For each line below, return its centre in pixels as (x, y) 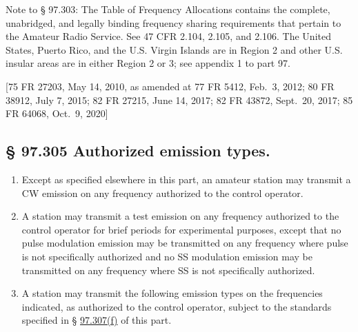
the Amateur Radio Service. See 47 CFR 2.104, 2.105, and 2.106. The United (168, 36)
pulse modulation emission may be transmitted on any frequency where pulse (185, 243)
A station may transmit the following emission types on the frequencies (172, 293)
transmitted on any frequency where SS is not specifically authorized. (168, 270)
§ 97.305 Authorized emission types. (138, 151)
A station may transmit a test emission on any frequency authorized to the (180, 216)
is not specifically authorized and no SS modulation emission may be (167, 256)
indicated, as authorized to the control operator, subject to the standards (177, 306)
